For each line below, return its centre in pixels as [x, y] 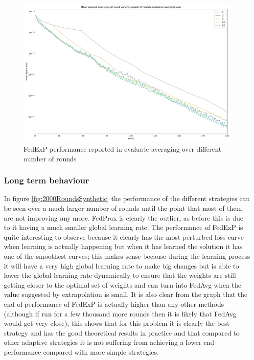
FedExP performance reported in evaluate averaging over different [123, 148]
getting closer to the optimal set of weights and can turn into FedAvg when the [123, 284]
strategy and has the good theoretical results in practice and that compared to [122, 332]
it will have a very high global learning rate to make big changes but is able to [122, 265]
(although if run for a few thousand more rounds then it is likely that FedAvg [120, 313]
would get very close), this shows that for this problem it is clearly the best [117, 323]
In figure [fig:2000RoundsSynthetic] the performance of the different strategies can [127, 198]
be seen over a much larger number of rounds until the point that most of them [123, 208]
